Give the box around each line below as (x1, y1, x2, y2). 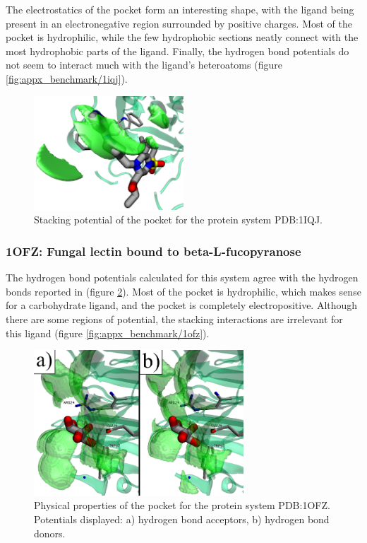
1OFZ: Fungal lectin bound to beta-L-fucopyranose (6, 242, 301, 259)
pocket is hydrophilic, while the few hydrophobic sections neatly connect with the (6, 30, 359, 45)
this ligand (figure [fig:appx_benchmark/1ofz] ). (6, 325, 210, 340)
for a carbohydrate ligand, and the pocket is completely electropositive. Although (6, 298, 358, 313)
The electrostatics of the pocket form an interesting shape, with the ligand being (6, 2, 354, 16)
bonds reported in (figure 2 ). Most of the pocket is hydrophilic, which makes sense (6, 284, 361, 298)
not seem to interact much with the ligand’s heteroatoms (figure (6, 57, 282, 72)
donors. (34, 525, 66, 540)
